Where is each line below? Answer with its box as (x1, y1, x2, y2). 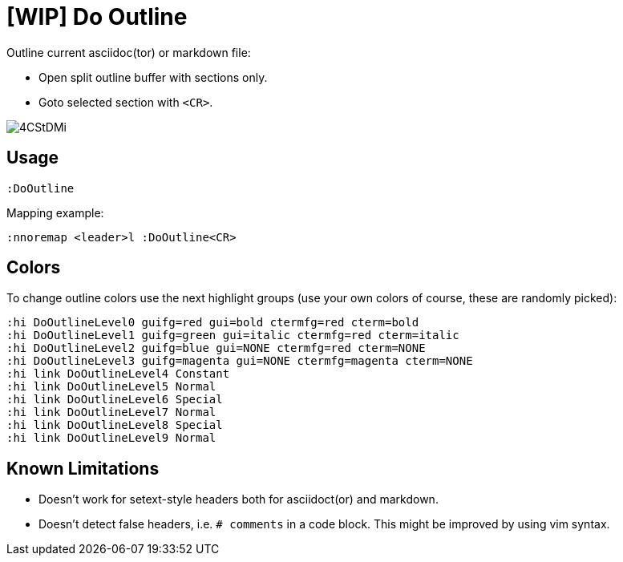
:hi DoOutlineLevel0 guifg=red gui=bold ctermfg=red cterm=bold (6, 316, 419, 330)
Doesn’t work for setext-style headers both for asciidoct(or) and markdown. (38, 492, 439, 507)
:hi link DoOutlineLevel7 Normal (6, 406, 216, 419)
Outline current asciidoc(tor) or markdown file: (6, 45, 251, 59)
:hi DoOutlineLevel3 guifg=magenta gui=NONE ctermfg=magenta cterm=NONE (6, 354, 473, 368)
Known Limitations (6, 458, 160, 479)
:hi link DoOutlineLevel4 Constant (6, 367, 230, 381)
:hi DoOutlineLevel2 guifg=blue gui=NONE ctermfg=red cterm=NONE (6, 342, 426, 355)
